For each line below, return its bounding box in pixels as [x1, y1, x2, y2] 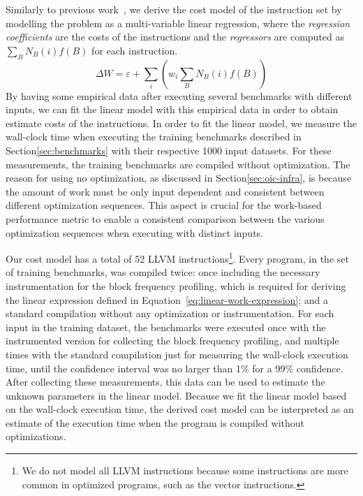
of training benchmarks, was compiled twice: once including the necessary [6, 265, 320, 279]
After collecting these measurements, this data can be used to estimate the [6, 374, 325, 389]
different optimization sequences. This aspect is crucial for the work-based [6, 198, 322, 212]
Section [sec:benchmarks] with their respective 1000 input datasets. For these [6, 143, 332, 157]
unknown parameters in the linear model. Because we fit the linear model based [6, 388, 347, 402]
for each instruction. [91, 43, 178, 57]
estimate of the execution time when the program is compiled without [6, 415, 304, 430]
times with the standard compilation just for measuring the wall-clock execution [6, 347, 348, 361]
